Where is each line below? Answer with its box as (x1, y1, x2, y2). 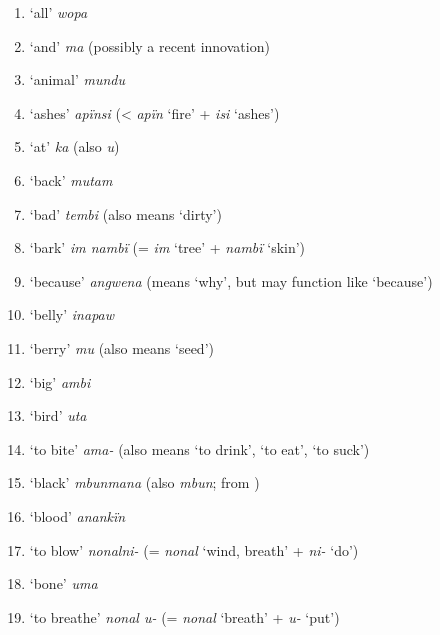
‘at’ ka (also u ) (29, 136, 120, 157)
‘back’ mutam (29, 169, 113, 190)
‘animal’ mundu (29, 69, 125, 90)
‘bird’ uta (29, 405, 87, 426)
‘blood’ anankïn (29, 505, 126, 526)
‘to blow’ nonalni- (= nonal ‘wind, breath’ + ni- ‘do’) (29, 539, 359, 560)
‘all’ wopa (29, 2, 88, 22)
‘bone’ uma (29, 573, 98, 594)
